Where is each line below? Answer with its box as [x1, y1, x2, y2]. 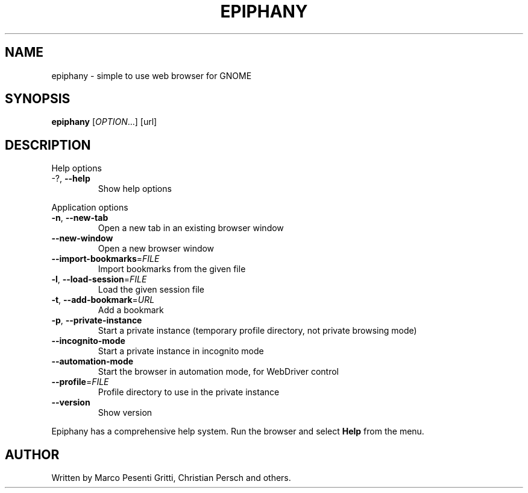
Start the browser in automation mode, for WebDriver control [98, 366, 339, 377]
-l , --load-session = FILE [51, 274, 147, 285]
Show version [98, 407, 152, 418]
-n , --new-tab [51, 212, 108, 223]
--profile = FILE [51, 377, 109, 387]
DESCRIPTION [5, 137, 91, 153]
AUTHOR [5, 447, 60, 462]
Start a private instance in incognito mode [98, 346, 264, 357]
